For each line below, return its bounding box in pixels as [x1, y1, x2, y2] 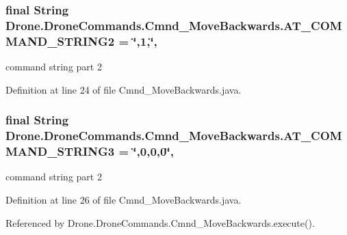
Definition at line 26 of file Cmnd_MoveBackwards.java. [5, 192, 242, 206]
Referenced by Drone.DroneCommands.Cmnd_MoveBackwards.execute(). [5, 215, 315, 230]
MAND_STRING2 [5, 32, 115, 49]
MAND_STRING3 [5, 143, 115, 160]
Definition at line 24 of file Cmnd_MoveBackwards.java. [5, 82, 242, 96]
